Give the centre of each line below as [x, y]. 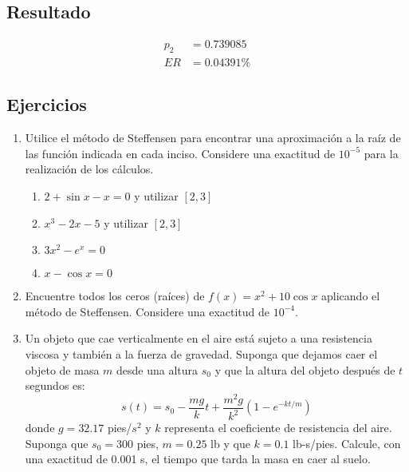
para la [381, 153]
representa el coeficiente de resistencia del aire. [278, 428]
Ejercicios [47, 104]
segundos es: [55, 385]
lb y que [230, 443]
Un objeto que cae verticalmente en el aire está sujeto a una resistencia [199, 338]
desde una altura [157, 369]
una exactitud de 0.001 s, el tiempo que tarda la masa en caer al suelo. [198, 459]
